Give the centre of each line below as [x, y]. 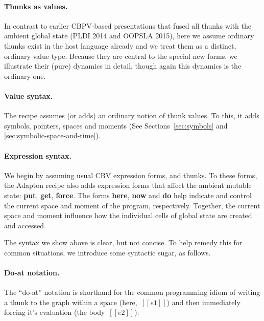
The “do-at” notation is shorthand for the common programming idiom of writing [132, 292]
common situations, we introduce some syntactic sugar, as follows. [107, 252]
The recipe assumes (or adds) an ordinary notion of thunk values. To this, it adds [132, 115]
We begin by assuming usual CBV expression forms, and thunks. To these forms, [131, 175]
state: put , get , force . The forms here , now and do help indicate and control [128, 195]
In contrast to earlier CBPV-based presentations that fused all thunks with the [128, 25]
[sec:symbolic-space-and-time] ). [52, 135]
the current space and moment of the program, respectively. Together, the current [132, 205]
